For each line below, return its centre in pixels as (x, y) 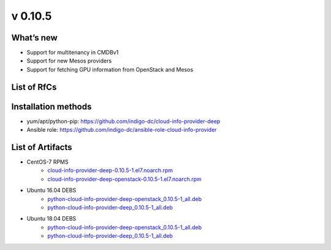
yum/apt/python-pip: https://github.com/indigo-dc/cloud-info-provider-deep (124, 121)
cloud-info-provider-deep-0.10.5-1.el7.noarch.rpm (110, 170)
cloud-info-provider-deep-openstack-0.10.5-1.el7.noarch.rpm (124, 179)
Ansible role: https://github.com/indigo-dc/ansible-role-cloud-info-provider (122, 130)
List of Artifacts (42, 147)
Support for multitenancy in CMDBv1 (73, 53)
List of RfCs (34, 87)
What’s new (34, 38)
